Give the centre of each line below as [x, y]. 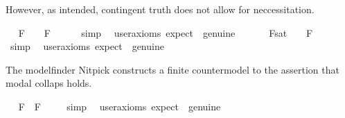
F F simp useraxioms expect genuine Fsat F [166, 32]
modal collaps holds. [49, 83]
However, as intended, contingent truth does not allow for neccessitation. [160, 9]
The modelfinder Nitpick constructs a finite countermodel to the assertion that [172, 69]
